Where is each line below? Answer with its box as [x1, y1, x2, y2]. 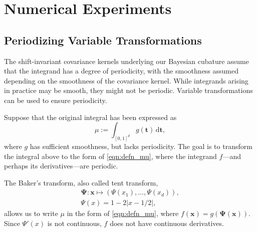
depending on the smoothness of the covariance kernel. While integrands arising [4, 75, 248, 85]
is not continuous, [47, 218, 102, 228]
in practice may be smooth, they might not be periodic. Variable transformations [4, 85, 253, 95]
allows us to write [4, 208, 58, 218]
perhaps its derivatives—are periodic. [4, 160, 118, 171]
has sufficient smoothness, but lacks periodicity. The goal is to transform [30, 141, 252, 151]
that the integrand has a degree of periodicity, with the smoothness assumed [4, 65, 239, 76]
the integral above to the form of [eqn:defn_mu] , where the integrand [4, 150, 217, 161]
